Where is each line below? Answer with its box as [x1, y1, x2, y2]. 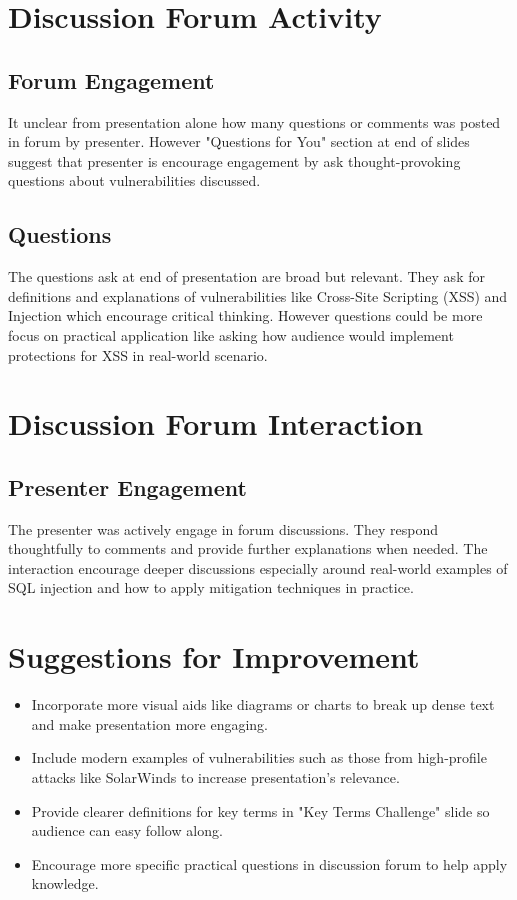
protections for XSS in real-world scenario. [8, 344, 268, 365]
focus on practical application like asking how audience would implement [8, 324, 454, 345]
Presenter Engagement [8, 471, 247, 502]
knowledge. [31, 873, 99, 894]
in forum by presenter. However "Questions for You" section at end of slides [8, 131, 470, 152]
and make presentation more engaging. [31, 713, 269, 734]
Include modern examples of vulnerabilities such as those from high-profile [31, 747, 487, 768]
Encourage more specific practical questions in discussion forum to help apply [31, 853, 508, 874]
